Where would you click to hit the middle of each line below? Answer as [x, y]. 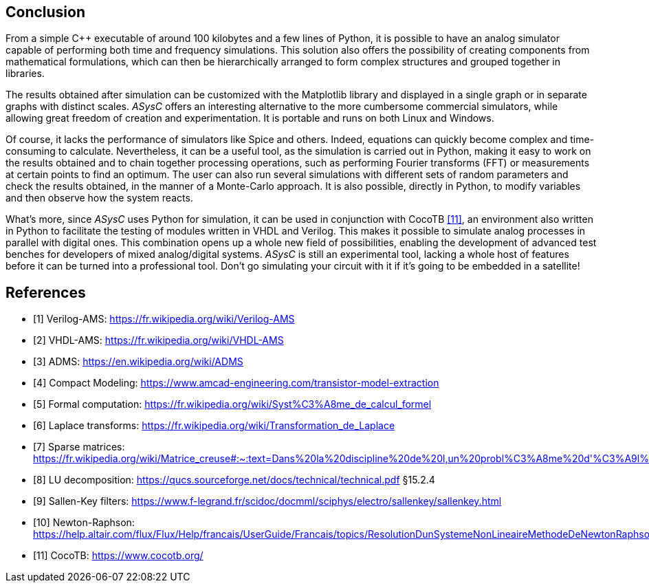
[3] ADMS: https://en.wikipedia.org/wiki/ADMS [138, 362]
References [46, 292]
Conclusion [46, 12]
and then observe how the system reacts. [99, 198]
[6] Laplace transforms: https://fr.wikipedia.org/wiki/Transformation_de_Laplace [214, 426]
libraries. [25, 74]
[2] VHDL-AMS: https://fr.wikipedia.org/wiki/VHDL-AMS [158, 340]
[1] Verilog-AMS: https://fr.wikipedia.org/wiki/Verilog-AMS [164, 319]
